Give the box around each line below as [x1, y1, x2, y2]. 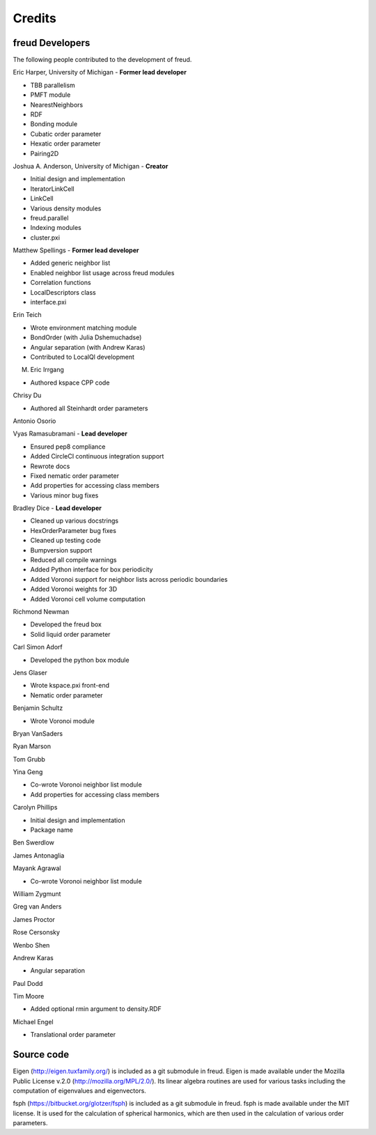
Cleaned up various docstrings [30, 516, 118, 525]
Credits [13, 10, 57, 26]
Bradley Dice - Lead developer [13, 504, 102, 512]
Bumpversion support [30, 546, 93, 554]
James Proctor [13, 915, 56, 923]
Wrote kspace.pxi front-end [30, 681, 109, 690]
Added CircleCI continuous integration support [30, 452, 164, 461]
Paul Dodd [13, 979, 43, 987]
